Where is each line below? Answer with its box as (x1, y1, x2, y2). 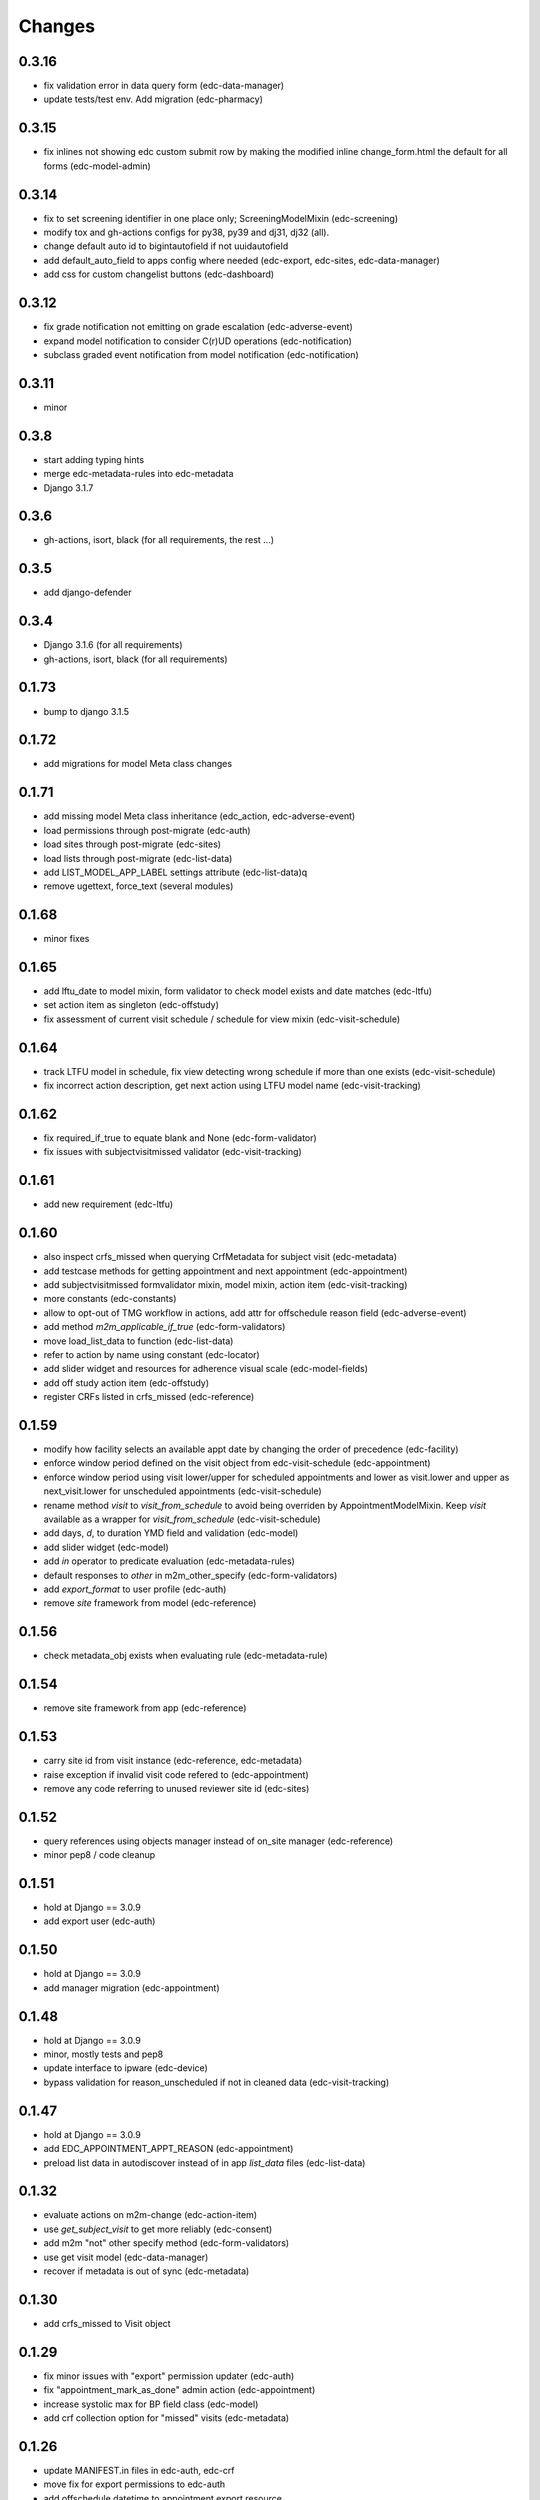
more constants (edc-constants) (43, 1293, 177, 1305)
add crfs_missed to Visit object (43, 2317, 171, 2329)
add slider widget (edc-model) (43, 1541, 169, 1553)
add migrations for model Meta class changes (43, 758, 233, 770)
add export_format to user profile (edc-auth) (43, 1583, 227, 1595)
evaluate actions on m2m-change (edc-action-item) (43, 2209, 258, 2221)
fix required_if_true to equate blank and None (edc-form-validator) (43, 1132, 317, 1144)
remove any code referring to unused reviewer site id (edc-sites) (43, 1782, 310, 1794)
